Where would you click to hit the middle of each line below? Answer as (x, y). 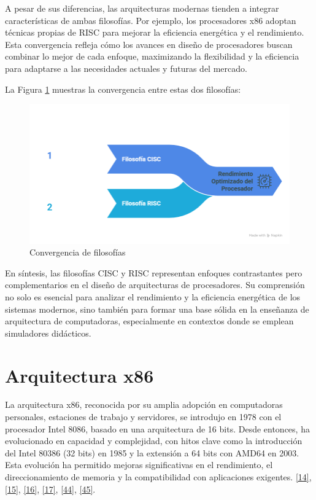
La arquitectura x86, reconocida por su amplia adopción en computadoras (144, 404)
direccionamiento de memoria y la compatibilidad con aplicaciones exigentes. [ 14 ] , (158, 477)
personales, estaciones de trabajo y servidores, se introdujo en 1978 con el (143, 417)
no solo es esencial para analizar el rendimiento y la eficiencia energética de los (153, 296)
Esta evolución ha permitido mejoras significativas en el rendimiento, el (139, 465)
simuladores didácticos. (48, 333)
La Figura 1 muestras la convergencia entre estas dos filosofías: (123, 89)
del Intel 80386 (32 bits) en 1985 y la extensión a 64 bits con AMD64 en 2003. (152, 452)
